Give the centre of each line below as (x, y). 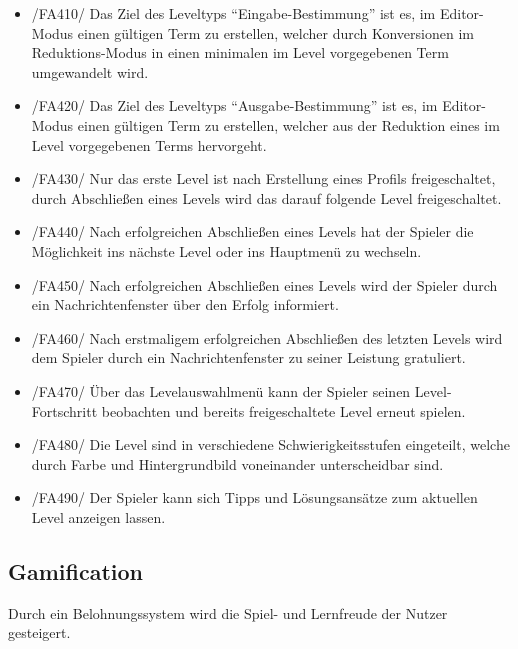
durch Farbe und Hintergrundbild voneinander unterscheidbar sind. (237, 463)
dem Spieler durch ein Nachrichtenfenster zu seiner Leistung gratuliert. (248, 357)
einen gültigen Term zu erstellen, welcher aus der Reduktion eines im (288, 124)
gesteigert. (39, 632)
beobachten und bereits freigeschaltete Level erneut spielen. (283, 410)
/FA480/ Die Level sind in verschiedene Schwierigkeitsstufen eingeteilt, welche (270, 444)
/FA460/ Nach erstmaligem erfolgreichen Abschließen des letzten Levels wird (267, 337)
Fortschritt (64, 410)
